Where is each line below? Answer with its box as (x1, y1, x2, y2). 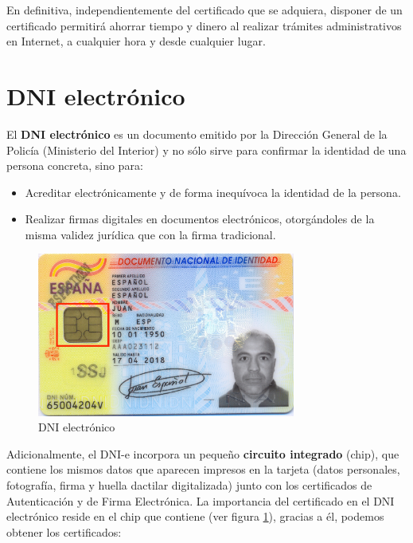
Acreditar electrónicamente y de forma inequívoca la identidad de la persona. (25, 183, 401, 200)
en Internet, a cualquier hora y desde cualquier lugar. (6, 33, 266, 49)
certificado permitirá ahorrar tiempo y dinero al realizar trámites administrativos (6, 17, 402, 33)
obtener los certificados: (6, 523, 122, 540)
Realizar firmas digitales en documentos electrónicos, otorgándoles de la (25, 211, 375, 227)
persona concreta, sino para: (6, 157, 143, 174)
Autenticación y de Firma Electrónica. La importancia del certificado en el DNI (6, 492, 395, 509)
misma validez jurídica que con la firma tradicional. (25, 226, 276, 242)
